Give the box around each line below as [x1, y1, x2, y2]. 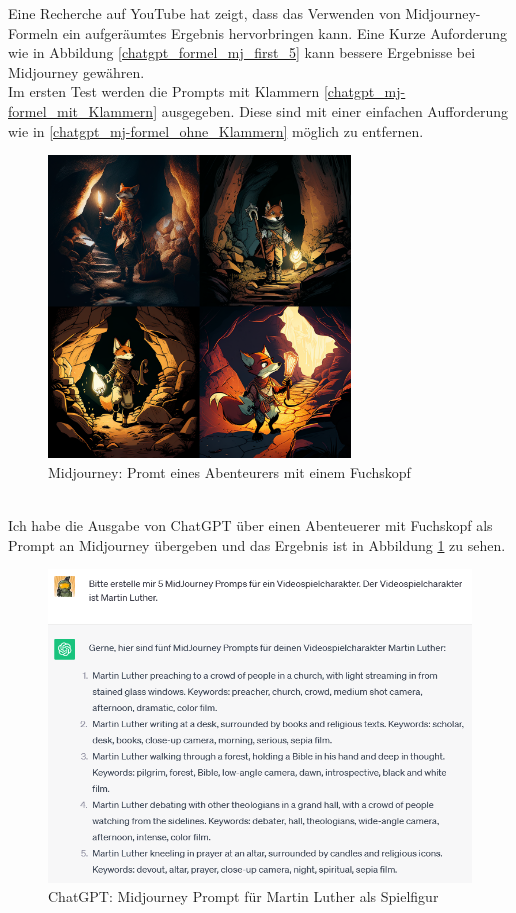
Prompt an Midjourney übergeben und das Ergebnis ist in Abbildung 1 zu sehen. [8, 534, 506, 555]
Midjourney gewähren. [8, 61, 145, 82]
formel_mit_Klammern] [8, 100, 158, 121]
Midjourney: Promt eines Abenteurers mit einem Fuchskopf [48, 461, 411, 482]
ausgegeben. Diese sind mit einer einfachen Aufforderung [161, 100, 508, 121]
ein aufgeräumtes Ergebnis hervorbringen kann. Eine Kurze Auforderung [62, 22, 507, 43]
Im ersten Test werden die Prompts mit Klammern [8, 81, 320, 102]
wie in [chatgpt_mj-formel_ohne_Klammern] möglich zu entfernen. [8, 120, 424, 141]
